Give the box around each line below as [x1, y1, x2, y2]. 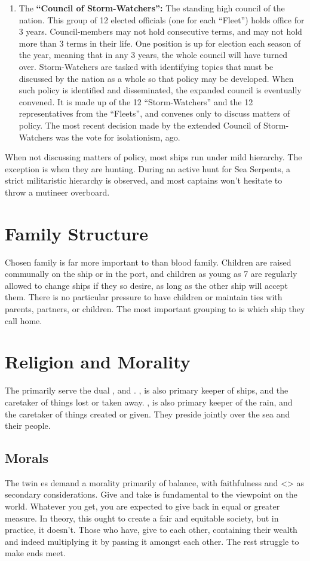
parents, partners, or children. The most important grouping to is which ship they [5, 303, 305, 315]
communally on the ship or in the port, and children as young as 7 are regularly [5, 267, 297, 280]
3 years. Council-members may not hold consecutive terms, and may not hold [19, 25, 302, 38]
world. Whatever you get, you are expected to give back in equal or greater [5, 500, 280, 513]
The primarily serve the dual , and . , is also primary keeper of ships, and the [5, 384, 288, 397]
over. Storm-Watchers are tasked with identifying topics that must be [19, 60, 274, 72]
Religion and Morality [5, 349, 191, 374]
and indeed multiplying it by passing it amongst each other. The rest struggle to [5, 535, 299, 547]
